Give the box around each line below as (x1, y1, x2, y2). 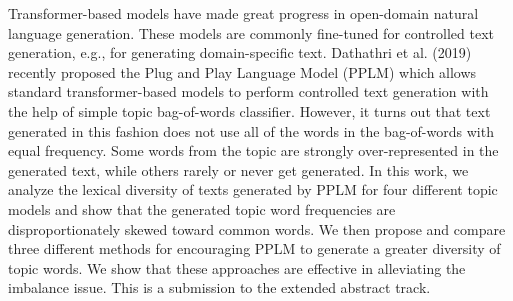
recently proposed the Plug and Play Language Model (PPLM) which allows (8, 61, 477, 82)
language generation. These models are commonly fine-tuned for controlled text (8, 22, 495, 43)
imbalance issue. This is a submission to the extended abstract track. (8, 277, 431, 298)
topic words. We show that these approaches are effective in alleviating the (8, 257, 466, 278)
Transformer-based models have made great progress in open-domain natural (8, 3, 479, 23)
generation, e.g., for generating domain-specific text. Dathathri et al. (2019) (8, 42, 472, 63)
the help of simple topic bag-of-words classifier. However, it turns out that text (8, 100, 491, 121)
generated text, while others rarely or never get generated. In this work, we (8, 159, 469, 180)
